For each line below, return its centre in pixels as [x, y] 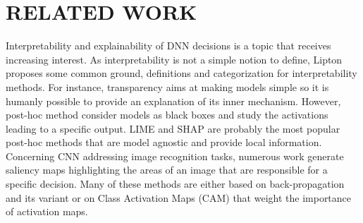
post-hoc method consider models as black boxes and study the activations [167, 115]
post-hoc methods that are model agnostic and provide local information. [164, 142]
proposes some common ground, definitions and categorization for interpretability [181, 73]
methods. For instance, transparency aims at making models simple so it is [167, 86]
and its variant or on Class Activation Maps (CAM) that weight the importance [179, 197]
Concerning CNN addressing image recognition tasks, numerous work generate [175, 156]
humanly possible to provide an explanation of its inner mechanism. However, [173, 101]
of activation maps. [47, 211]
